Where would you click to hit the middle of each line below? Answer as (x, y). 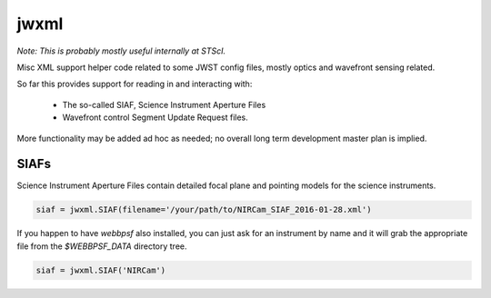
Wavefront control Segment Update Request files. (155, 117)
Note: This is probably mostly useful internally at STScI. (121, 51)
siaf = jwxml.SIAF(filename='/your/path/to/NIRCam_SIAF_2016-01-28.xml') (204, 210)
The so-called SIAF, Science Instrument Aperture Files (164, 104)
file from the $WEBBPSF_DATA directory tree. (102, 246)
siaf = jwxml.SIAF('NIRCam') (101, 270)
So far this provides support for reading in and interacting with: (135, 84)
